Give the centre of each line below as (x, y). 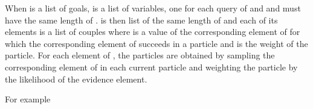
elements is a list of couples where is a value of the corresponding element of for (153, 32)
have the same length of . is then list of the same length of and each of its (141, 20)
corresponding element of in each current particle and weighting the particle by (151, 67)
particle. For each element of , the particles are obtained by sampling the (140, 55)
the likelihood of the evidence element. (76, 79)
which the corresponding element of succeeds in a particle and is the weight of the (156, 43)
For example (28, 99)
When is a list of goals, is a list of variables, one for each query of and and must (153, 8)
